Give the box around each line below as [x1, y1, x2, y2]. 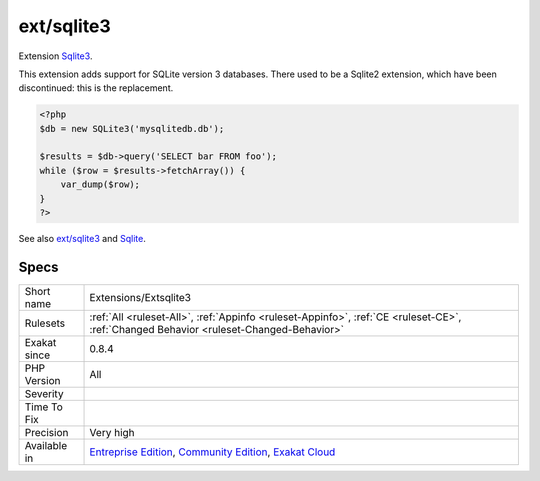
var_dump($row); [60, 179, 140, 190]
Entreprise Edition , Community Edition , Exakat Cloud [89, 445, 336, 459]
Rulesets [24, 316, 65, 330]
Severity [24, 386, 64, 400]
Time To [24, 400, 64, 414]
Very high [89, 425, 135, 439]
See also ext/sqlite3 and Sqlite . [18, 233, 147, 245]
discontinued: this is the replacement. [18, 82, 174, 94]
